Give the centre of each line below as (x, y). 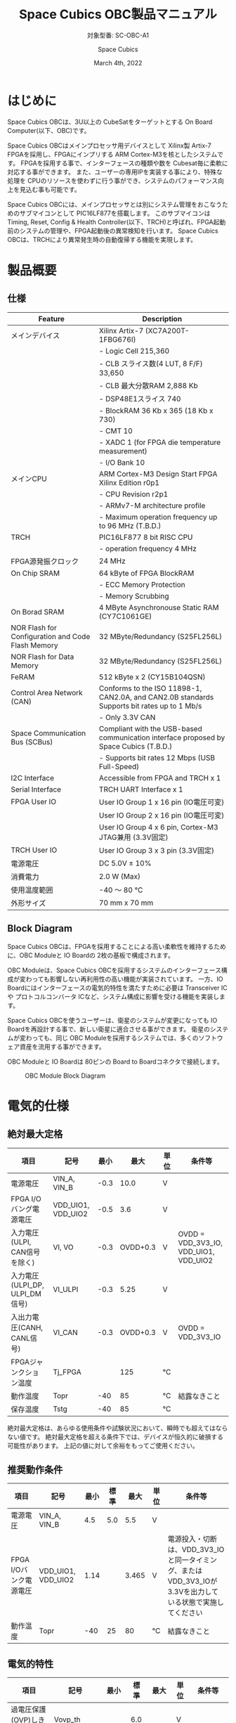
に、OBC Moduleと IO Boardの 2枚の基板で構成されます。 (91, 955)
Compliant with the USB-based (150, 728)
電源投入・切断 (192, 1539)
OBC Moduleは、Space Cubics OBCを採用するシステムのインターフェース (114, 970)
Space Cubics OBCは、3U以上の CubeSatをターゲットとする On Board (110, 122)
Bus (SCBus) (32, 742)
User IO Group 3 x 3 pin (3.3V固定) (156, 850)
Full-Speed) (119, 766)
